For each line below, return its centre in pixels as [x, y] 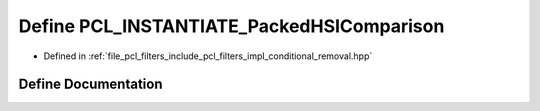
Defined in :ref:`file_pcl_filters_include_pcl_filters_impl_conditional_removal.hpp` [208, 56]
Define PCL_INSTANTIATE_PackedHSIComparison [231, 26]
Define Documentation [90, 84]
